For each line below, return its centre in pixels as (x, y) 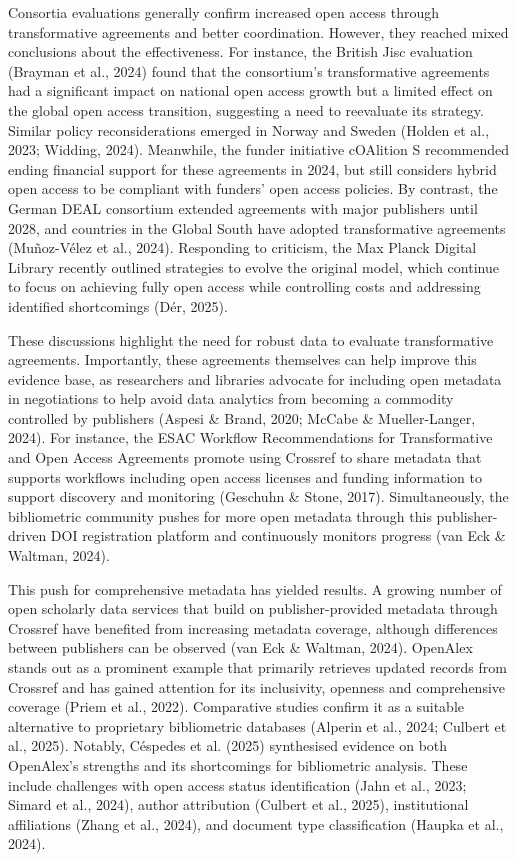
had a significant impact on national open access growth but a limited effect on (250, 90)
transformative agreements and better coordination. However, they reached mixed (258, 31)
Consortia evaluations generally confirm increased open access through (224, 12)
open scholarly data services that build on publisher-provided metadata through (253, 608)
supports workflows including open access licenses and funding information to (245, 476)
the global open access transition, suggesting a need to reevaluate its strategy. (246, 109)
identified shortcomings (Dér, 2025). (118, 305)
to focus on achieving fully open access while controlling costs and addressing (244, 286)
